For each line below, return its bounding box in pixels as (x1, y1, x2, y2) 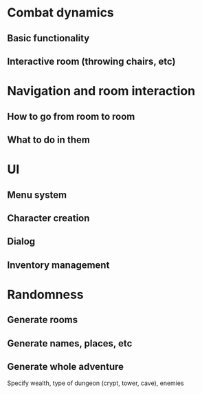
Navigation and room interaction (7, 83, 196, 99)
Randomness (7, 287, 84, 302)
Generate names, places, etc (7, 338, 133, 349)
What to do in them (7, 134, 91, 145)
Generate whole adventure (7, 361, 124, 373)
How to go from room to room (7, 110, 135, 122)
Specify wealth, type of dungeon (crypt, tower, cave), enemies (7, 379, 184, 387)
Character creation (7, 212, 90, 224)
